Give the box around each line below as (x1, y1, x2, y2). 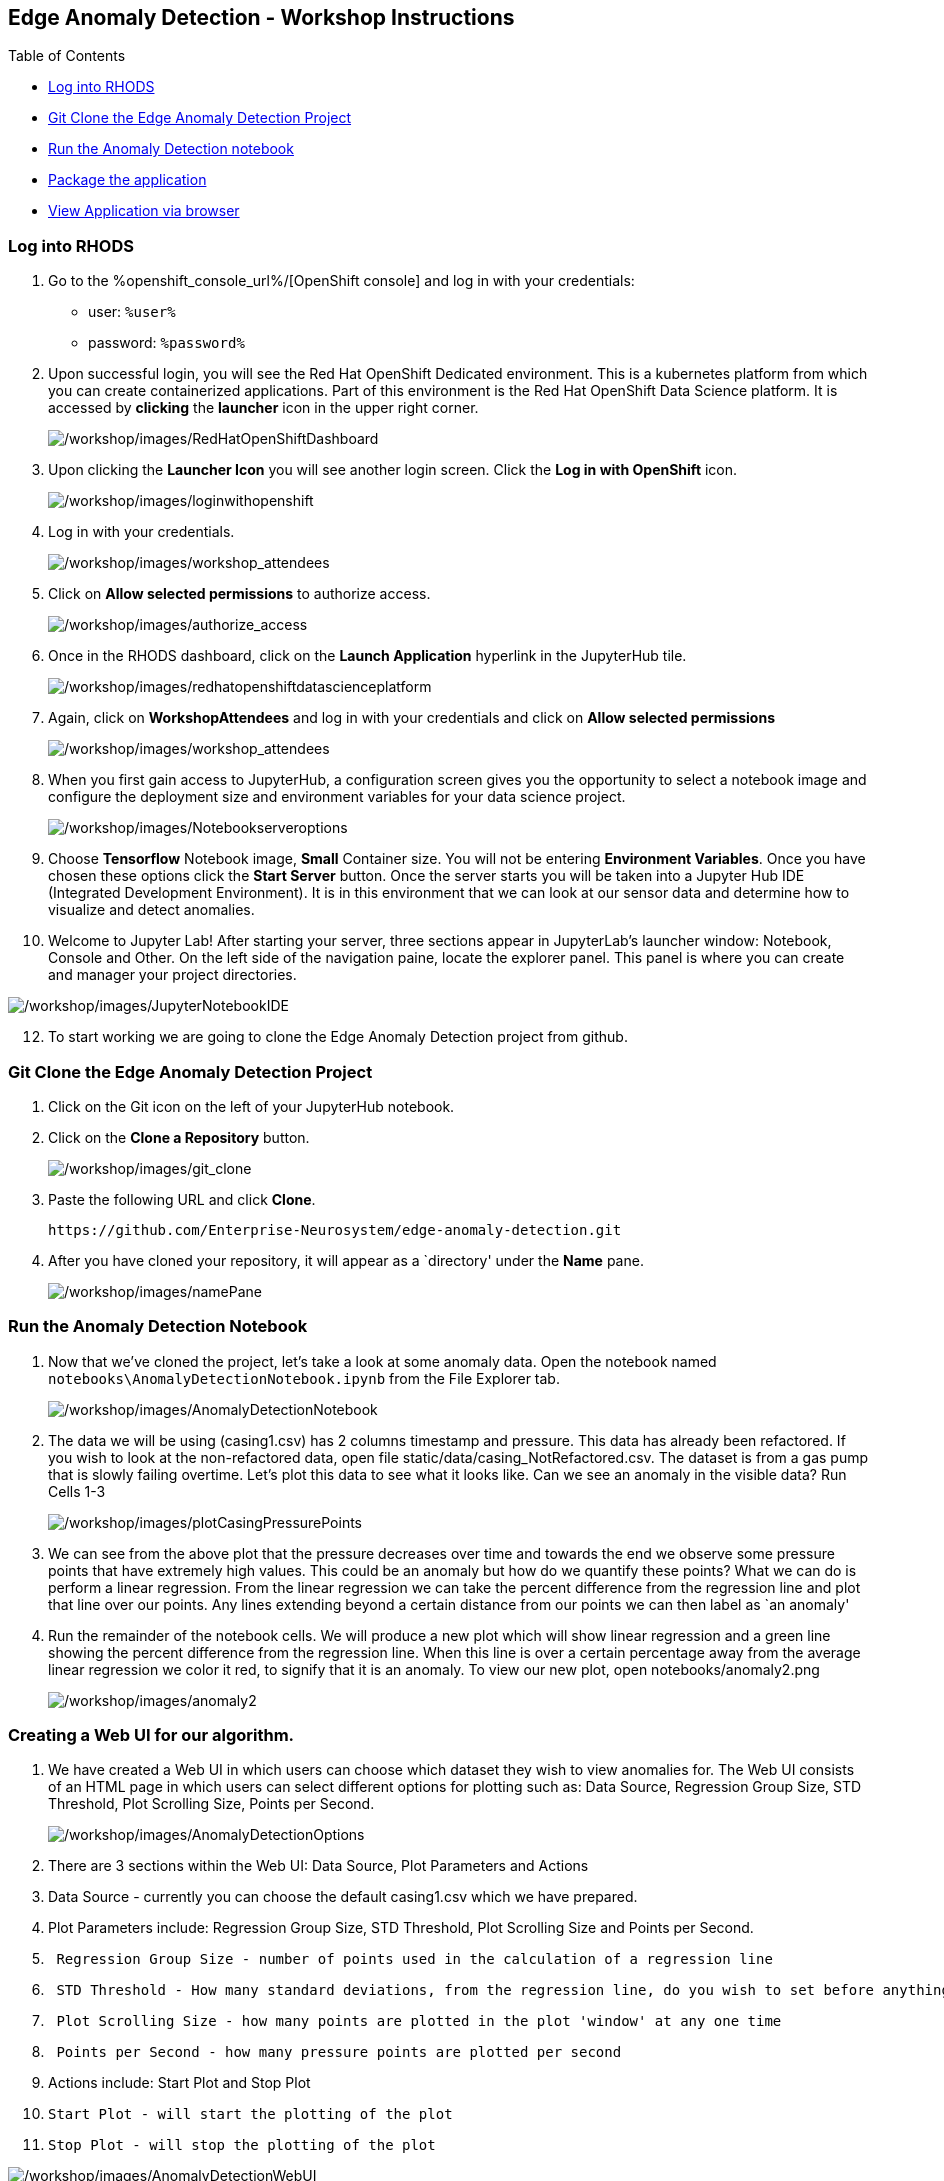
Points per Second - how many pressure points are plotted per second (56, 2044, 622, 2061)
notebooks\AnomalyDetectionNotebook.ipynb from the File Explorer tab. (48, 1369, 560, 1387)
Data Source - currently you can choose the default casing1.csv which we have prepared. (48, 1888, 638, 1906)
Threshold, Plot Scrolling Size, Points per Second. (48, 1795, 375, 1813)
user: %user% (88, 303, 176, 321)
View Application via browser (48, 202, 240, 220)
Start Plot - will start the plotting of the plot (48, 2106, 453, 2123)
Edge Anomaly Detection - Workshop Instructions (8, 5, 515, 30)
